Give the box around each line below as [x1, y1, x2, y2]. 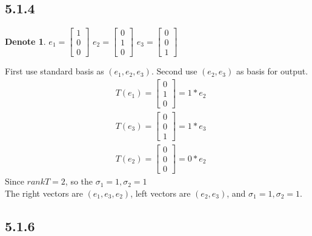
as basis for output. [236, 65, 308, 77]
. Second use [151, 65, 197, 77]
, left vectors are [130, 186, 191, 199]
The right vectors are [5, 186, 83, 199]
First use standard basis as [5, 65, 104, 77]
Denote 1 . [5, 34, 46, 47]
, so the [65, 175, 93, 188]
